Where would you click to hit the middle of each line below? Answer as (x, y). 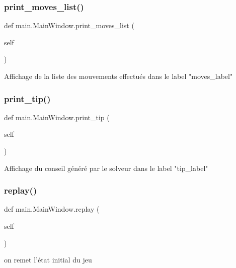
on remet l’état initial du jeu (48, 260)
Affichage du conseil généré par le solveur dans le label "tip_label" (106, 168)
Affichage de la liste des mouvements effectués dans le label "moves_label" (119, 76)
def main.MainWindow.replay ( (52, 209)
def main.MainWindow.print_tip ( (57, 117)
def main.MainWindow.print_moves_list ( (69, 25)
